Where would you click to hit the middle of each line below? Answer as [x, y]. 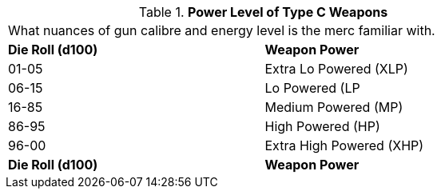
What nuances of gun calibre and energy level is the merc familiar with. [222, 30]
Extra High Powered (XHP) [344, 145]
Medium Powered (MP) [334, 107]
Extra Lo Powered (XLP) [336, 69]
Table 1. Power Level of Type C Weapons [263, 12]
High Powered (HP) [322, 126]
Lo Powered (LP [312, 88]
